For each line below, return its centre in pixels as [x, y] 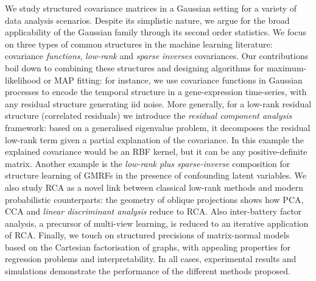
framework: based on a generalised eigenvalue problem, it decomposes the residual [158, 127]
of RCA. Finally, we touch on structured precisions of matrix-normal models [147, 235]
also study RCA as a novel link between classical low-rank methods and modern [154, 187]
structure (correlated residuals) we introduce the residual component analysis [149, 116]
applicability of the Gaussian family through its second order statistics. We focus [156, 32]
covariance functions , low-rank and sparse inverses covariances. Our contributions [157, 56]
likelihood [23, 80]
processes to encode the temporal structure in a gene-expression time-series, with [156, 92]
